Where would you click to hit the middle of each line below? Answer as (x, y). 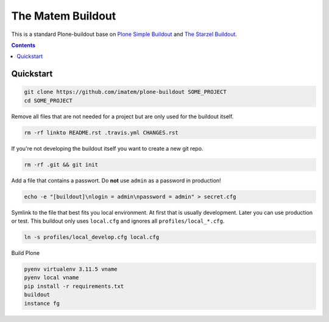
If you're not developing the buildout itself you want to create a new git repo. (107, 148)
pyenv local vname (51, 278)
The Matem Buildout (64, 16)
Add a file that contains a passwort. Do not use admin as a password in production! (116, 181)
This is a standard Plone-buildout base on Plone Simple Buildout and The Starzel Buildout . (124, 34)
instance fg (42, 303)
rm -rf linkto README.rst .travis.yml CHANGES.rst (101, 132)
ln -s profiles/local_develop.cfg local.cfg (92, 237)
